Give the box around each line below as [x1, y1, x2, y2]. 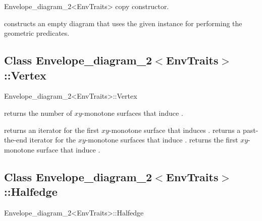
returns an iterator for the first [4, 124, 99, 135]
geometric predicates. [4, 28, 70, 38]
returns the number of [4, 107, 72, 118]
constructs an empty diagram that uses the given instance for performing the [4, 18, 242, 28]
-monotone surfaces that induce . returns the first [85, 134, 238, 145]
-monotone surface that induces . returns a [109, 124, 241, 135]
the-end [4, 134, 27, 145]
